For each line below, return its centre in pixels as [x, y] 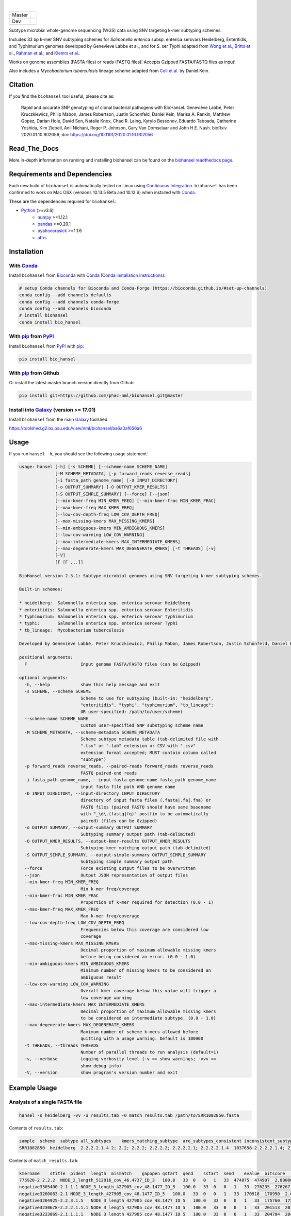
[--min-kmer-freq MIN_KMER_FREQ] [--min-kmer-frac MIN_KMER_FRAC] [136, 501]
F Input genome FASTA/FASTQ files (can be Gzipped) [113, 664]
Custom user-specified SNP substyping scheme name [142, 725]
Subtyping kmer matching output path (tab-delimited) [145, 848]
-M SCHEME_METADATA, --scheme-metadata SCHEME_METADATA [92, 732]
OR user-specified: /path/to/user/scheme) [132, 712]
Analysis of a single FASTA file [46, 1102]
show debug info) [101, 1066]
